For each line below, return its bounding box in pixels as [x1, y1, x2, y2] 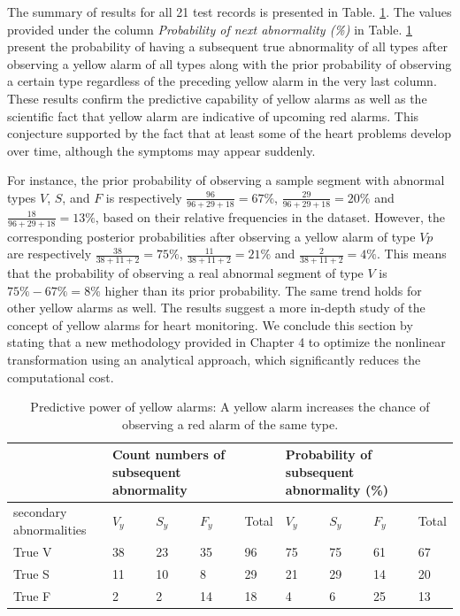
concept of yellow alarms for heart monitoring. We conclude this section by [7, 315, 413, 334]
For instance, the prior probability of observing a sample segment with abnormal [7, 171, 445, 189]
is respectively [105, 188, 182, 206]
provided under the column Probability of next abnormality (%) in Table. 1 [7, 19, 412, 38]
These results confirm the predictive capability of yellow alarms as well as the [7, 89, 427, 107]
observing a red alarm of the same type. [121, 414, 339, 433]
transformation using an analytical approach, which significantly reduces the [7, 350, 421, 368]
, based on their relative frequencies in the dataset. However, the [95, 207, 445, 226]
